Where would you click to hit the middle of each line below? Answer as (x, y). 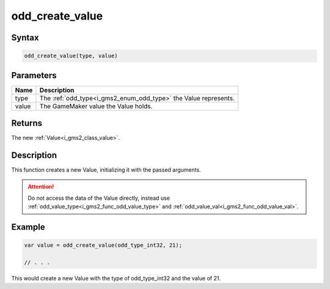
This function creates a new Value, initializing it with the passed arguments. (106, 170)
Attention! (41, 187)
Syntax (25, 38)
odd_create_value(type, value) (71, 56)
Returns (27, 123)
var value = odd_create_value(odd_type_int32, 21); (103, 245)
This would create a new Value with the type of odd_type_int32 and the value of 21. (116, 279)
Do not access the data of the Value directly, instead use (99, 198)
